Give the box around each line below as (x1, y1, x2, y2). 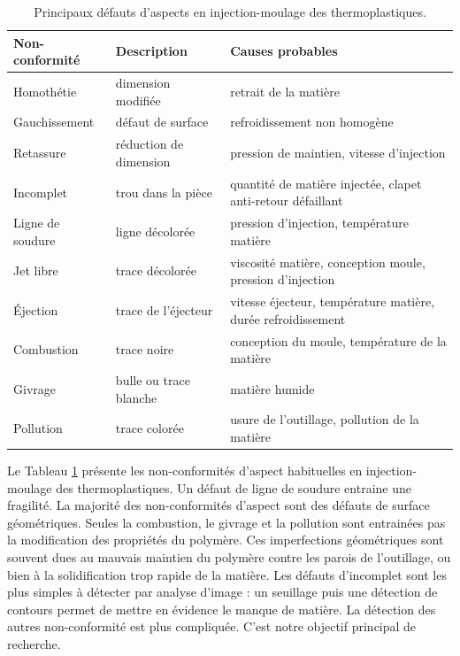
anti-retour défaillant (230, 191, 343, 210)
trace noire (115, 340, 174, 359)
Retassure (13, 143, 66, 162)
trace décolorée (115, 261, 196, 280)
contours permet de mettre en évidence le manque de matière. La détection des (7, 599, 436, 618)
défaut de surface (115, 112, 209, 131)
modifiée (115, 90, 161, 109)
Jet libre (13, 261, 58, 280)
